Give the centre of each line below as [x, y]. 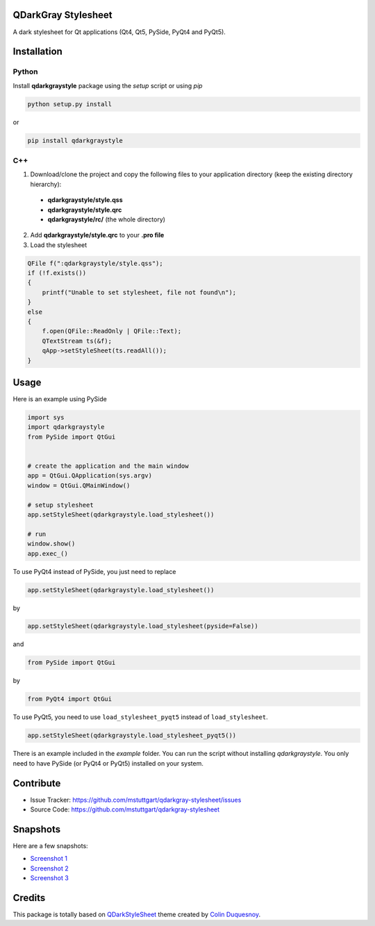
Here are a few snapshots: [50, 845]
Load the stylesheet [59, 245]
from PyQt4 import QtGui [70, 699]
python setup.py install [70, 104]
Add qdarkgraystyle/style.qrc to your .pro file [97, 235]
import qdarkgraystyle [66, 427]
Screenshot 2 [49, 868]
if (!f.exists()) [57, 273]
